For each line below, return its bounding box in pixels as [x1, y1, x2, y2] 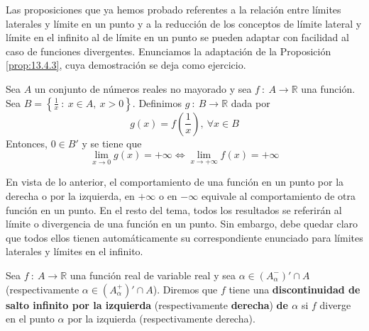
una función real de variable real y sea [70, 267, 236, 282]
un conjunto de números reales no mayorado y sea [34, 81, 252, 96]
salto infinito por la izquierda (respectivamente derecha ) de [6, 297, 288, 312]
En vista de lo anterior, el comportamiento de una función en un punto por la [6, 174, 344, 189]
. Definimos [132, 95, 182, 110]
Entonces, [6, 135, 48, 150]
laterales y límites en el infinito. [6, 244, 143, 259]
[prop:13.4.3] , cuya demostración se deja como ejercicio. [6, 57, 246, 72]
